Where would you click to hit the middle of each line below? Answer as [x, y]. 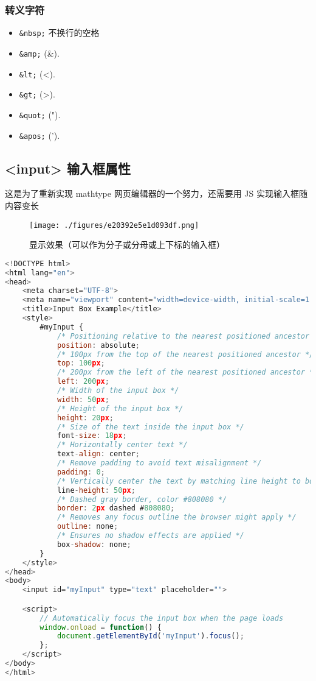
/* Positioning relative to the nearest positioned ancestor [183, 336]
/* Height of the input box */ [120, 408]
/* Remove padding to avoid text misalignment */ [159, 463]
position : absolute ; [98, 345]
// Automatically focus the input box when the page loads [162, 618]
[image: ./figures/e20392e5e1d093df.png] [114, 225]
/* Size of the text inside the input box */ [150, 427]
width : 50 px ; [83, 399]
